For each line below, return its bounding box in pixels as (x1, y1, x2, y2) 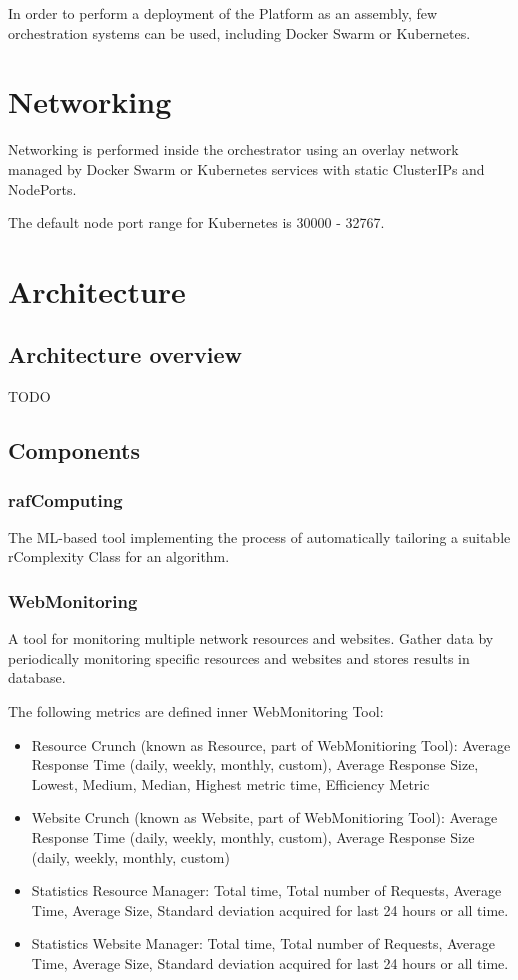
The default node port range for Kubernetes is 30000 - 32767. (8, 212, 385, 233)
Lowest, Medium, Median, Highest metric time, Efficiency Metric (31, 773, 430, 794)
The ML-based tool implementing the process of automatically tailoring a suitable (8, 526, 511, 547)
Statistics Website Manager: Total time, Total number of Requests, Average (31, 933, 495, 954)
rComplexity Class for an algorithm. (8, 546, 230, 567)
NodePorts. (8, 178, 77, 199)
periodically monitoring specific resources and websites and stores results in (8, 647, 470, 668)
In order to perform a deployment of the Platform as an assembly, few (8, 3, 438, 23)
